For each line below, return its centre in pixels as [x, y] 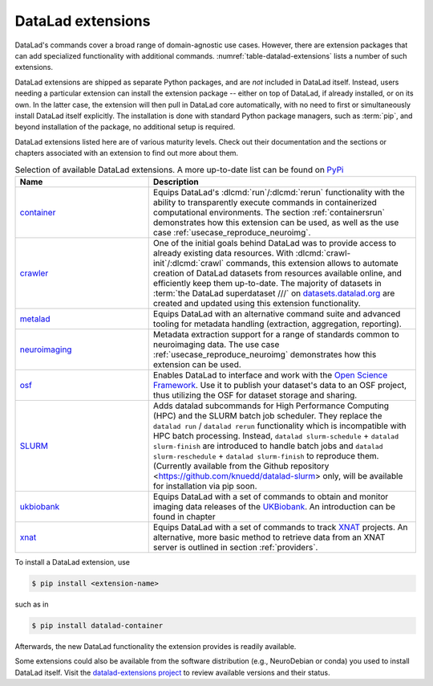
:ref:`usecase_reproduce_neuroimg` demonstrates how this [265, 354]
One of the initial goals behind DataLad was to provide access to [275, 243]
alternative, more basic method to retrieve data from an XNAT [269, 537]
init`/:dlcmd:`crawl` [188, 263]
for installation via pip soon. [205, 486]
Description [176, 182]
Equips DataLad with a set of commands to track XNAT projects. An [280, 527]
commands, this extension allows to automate [312, 263]
